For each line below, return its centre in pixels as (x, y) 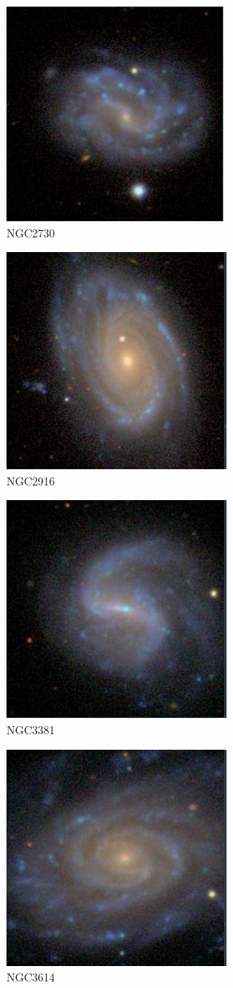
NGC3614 (31, 977)
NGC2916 (31, 480)
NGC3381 (31, 729)
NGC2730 (31, 232)
